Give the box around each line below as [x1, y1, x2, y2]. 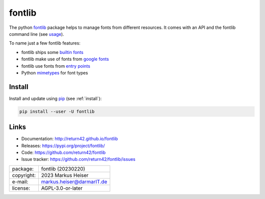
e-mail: [12, 178, 28, 185]
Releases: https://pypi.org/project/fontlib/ [21, 143, 105, 149]
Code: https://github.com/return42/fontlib [21, 149, 106, 155]
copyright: [12, 172, 36, 178]
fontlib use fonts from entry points [21, 63, 90, 69]
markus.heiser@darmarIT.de [41, 178, 107, 185]
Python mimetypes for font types [21, 70, 88, 75]
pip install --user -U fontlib [19, 108, 95, 114]
